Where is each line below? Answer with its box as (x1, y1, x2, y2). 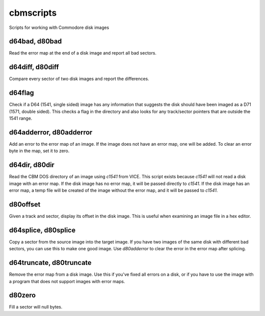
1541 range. (9, 115, 32, 121)
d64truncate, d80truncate (9, 259, 92, 267)
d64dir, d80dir (9, 161, 55, 169)
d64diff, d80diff (9, 63, 59, 71)
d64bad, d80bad (9, 37, 62, 46)
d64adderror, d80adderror (9, 128, 93, 136)
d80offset (9, 200, 41, 209)
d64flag (9, 89, 34, 97)
